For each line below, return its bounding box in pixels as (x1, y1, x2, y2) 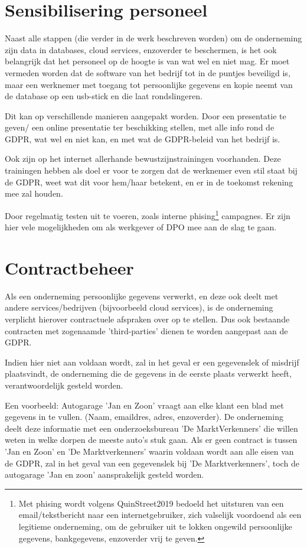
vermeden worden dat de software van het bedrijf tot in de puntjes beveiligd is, (5, 66, 290, 79)
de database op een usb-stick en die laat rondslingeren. (5, 90, 203, 102)
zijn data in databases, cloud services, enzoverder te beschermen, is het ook (5, 43, 277, 56)
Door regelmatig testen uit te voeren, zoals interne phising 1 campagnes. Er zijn (5, 207, 290, 221)
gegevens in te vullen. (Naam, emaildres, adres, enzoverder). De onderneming (5, 410, 283, 423)
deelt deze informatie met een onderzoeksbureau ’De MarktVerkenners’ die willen (5, 422, 298, 434)
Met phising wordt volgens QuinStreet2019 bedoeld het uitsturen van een (18, 497, 284, 509)
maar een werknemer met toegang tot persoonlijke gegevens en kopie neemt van (5, 78, 293, 90)
